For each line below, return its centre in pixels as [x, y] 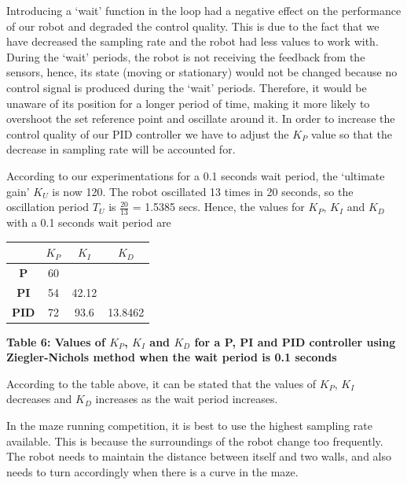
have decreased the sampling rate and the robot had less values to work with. [192, 41]
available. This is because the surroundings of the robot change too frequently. [195, 441]
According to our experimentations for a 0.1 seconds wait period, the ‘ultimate [196, 175]
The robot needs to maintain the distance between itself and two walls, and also [199, 456]
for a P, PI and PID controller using [295, 341]
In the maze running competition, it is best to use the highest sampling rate [189, 426]
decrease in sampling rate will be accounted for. [121, 149]
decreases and [39, 399]
